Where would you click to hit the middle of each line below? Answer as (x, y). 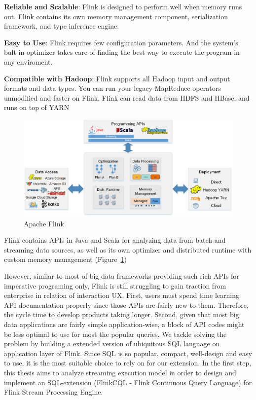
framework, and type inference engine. (62, 26)
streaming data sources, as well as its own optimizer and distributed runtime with (128, 249)
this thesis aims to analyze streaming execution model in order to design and (120, 372)
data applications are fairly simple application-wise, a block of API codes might (124, 324)
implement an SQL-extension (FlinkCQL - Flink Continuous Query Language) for (128, 382)
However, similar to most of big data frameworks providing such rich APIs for (122, 276)
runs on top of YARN (37, 107)
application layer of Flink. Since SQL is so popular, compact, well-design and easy (128, 353)
